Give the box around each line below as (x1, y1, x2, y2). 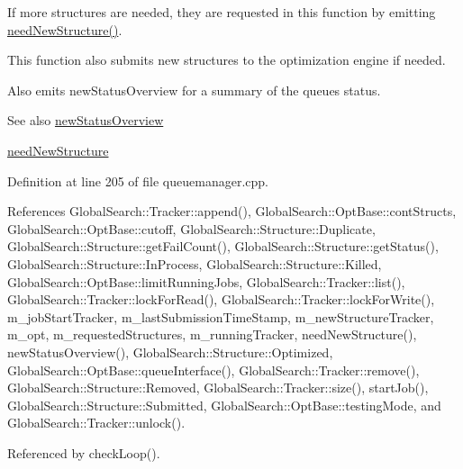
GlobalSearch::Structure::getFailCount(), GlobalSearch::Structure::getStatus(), (7, 237, 439, 256)
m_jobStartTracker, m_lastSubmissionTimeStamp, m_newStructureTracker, (7, 307, 434, 326)
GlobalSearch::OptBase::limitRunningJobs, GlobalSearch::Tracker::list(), (7, 272, 405, 291)
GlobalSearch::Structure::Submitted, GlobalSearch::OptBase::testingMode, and (7, 395, 441, 414)
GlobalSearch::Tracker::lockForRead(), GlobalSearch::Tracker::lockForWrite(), (7, 290, 435, 309)
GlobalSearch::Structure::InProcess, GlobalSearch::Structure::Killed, (7, 254, 382, 273)
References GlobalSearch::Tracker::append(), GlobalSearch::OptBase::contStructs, (7, 202, 457, 221)
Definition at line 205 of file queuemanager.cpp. (7, 171, 268, 190)
